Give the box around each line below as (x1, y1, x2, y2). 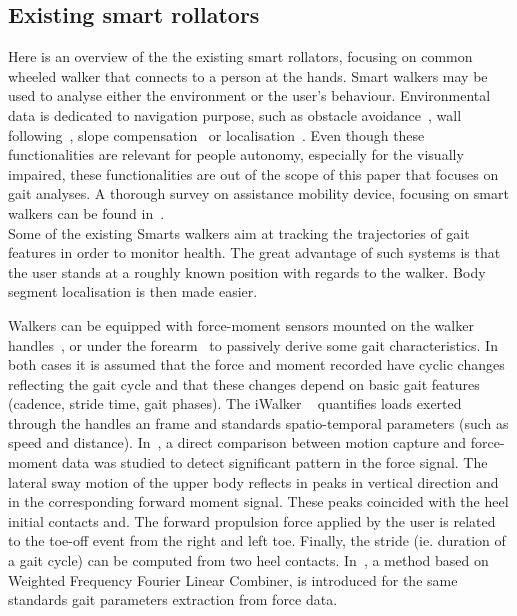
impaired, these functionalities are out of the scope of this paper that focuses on (8, 163, 499, 184)
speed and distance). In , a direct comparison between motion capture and (8, 432, 467, 453)
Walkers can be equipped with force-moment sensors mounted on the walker (8, 314, 474, 335)
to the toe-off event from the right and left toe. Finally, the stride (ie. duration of (8, 530, 506, 551)
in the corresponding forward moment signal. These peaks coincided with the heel (8, 491, 509, 512)
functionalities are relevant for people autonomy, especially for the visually (8, 144, 464, 165)
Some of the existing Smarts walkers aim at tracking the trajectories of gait (8, 222, 470, 243)
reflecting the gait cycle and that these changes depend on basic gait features (8, 373, 480, 394)
